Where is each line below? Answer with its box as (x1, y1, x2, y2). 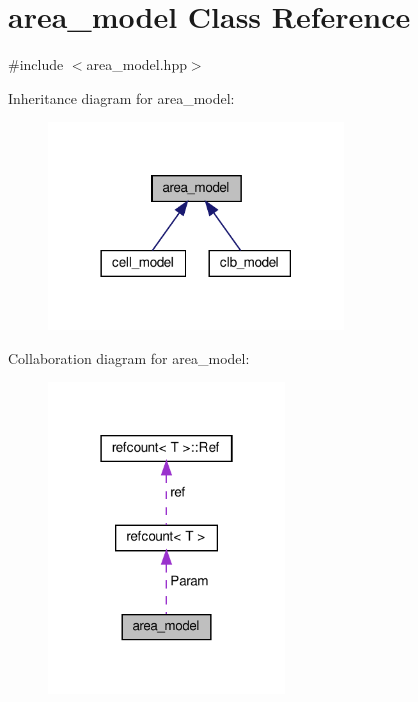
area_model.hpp (86, 54, 187, 75)
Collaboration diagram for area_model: (8, 347, 250, 368)
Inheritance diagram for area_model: (8, 87, 235, 108)
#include (8, 54, 64, 75)
